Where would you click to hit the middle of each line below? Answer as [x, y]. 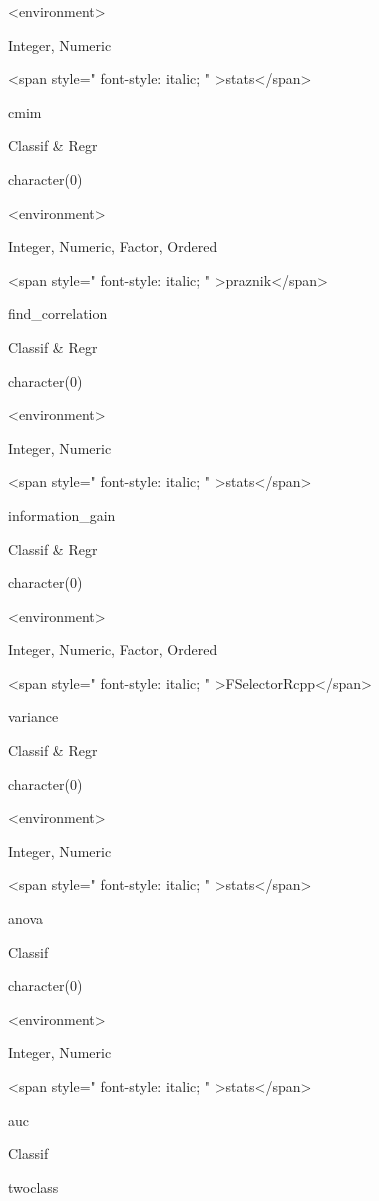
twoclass [33, 1186]
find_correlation [58, 313]
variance [33, 716]
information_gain [62, 514]
